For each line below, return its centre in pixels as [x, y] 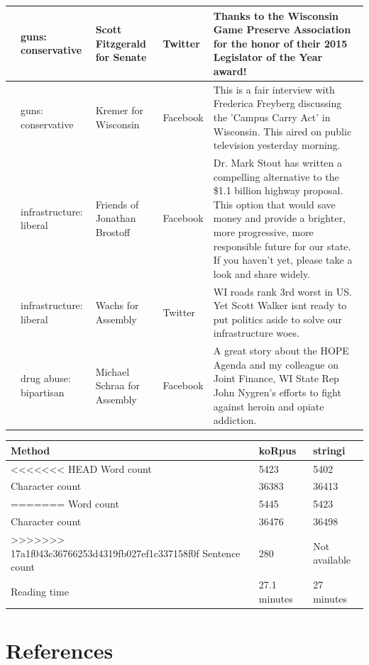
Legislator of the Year [268, 57]
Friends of [117, 204]
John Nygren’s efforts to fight [277, 392]
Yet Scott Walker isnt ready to [280, 305]
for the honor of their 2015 [280, 43]
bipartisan [43, 392]
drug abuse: [46, 378]
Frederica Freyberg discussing [277, 103]
